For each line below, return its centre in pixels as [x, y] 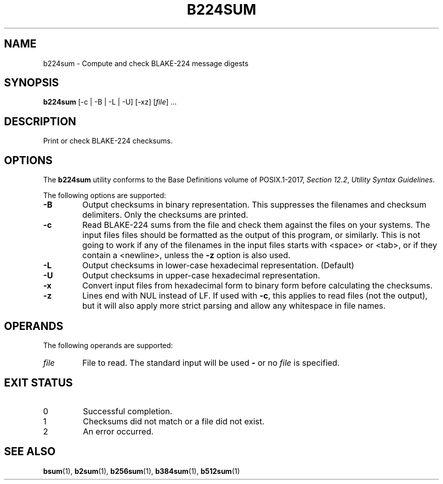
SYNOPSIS [32, 83]
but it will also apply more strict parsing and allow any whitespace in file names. [234, 306]
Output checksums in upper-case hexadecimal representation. [201, 276]
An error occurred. [118, 431]
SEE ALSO [30, 452]
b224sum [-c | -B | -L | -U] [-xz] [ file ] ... [110, 102]
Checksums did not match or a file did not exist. [173, 421]
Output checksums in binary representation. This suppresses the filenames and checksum [254, 205]
